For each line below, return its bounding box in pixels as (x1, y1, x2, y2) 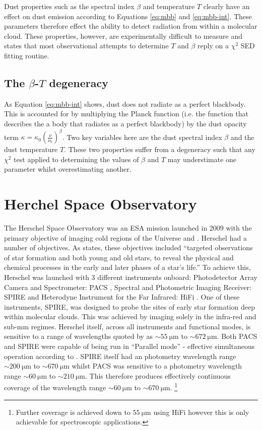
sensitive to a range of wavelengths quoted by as (4, 331, 153, 341)
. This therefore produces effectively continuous (85, 370, 231, 381)
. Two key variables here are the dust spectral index (62, 131, 222, 142)
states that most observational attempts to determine (4, 40, 169, 51)
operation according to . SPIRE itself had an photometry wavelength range (4, 350, 236, 361)
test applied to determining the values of (14, 154, 139, 164)
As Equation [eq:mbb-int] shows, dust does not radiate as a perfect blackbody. (4, 98, 246, 109)
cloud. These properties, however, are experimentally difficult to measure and (4, 30, 242, 41)
